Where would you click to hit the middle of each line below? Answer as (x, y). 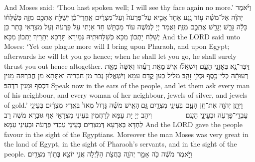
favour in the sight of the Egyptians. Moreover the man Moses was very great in (126, 134)
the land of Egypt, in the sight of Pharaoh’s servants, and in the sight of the (121, 144)
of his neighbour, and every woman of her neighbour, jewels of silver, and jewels (126, 95)
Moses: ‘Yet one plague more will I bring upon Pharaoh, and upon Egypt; (117, 46)
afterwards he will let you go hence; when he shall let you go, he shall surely (120, 56)
